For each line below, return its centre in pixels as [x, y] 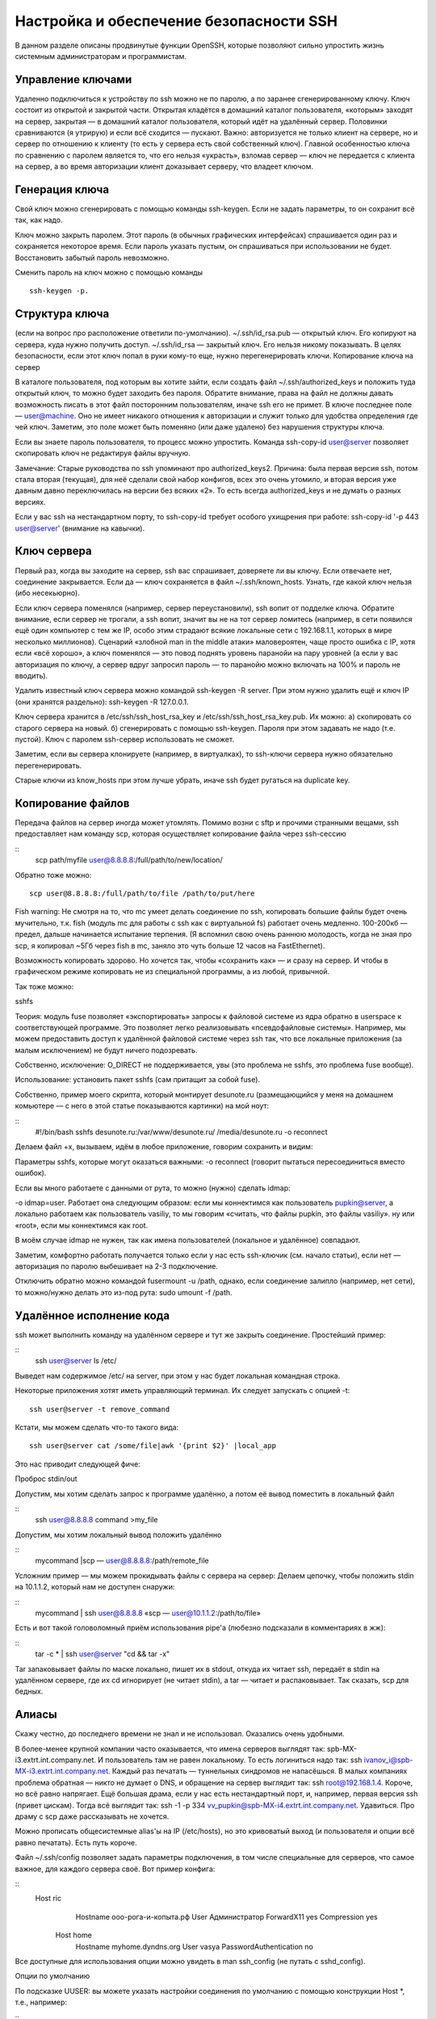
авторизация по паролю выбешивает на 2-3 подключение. [116, 1266]
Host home [73, 1935]
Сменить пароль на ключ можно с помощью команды [109, 273]
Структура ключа [62, 314]
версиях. [30, 502]
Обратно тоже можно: [53, 875]
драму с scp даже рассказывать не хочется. [92, 1816]
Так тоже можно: [44, 986]
